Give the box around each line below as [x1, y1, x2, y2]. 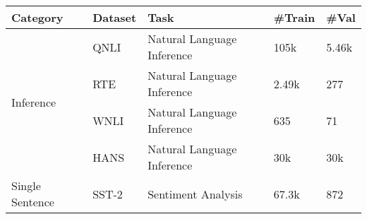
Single [11, 177, 41, 194]
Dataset [92, 9, 137, 25]
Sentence [11, 194, 54, 210]
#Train [273, 9, 315, 25]
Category [11, 9, 64, 25]
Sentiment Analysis [148, 185, 243, 202]
